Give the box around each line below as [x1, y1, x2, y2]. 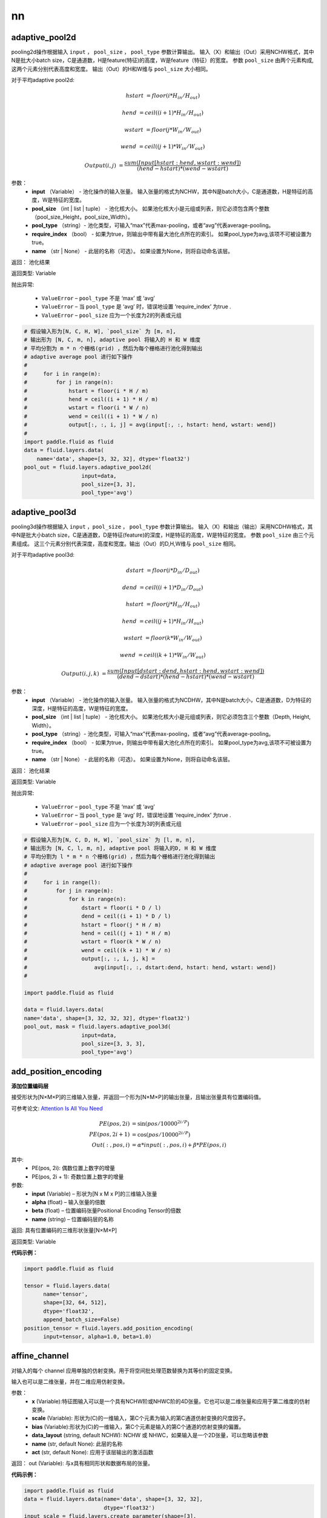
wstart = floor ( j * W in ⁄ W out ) [124, 126, 202, 135]
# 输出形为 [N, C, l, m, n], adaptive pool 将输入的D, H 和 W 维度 [24, 845, 217, 852]
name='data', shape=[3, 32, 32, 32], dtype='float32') [24, 1015, 190, 1021]
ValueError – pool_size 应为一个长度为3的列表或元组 [41, 820, 182, 827]
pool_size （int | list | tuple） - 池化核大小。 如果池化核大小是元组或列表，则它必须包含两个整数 [31, 205, 269, 212]
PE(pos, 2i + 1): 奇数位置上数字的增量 [31, 1173, 124, 1180]
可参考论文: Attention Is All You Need [11, 1104, 103, 1112]
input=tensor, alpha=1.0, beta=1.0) [43, 1333, 152, 1340]
